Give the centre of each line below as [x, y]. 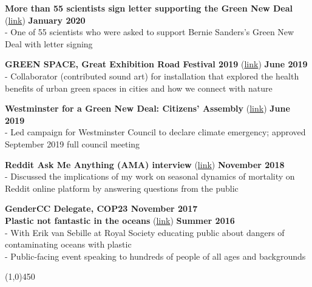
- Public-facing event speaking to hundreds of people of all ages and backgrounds [155, 256]
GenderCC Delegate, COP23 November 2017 [101, 208]
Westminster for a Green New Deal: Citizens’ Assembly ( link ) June [148, 108]
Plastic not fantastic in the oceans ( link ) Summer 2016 [120, 220]
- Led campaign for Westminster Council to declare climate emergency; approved [155, 132]
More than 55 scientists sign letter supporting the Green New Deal [149, 8]
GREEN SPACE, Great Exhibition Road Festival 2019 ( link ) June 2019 [156, 64]
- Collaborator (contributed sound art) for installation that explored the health [152, 76]
